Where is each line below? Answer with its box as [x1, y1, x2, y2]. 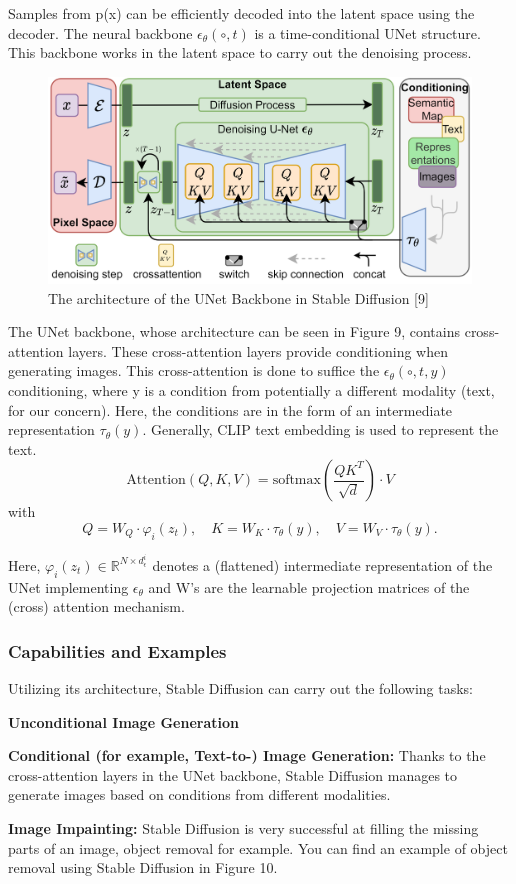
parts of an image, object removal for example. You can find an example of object [8, 837, 508, 858]
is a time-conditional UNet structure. [254, 22, 481, 43]
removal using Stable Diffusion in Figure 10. [8, 857, 278, 878]
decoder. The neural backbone [8, 22, 193, 43]
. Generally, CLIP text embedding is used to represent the [142, 419, 499, 440]
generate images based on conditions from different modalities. [8, 784, 391, 805]
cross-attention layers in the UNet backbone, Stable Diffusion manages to [8, 764, 458, 785]
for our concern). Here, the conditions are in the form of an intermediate [8, 399, 453, 420]
